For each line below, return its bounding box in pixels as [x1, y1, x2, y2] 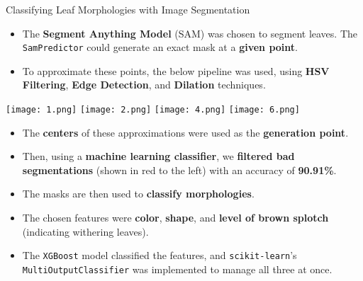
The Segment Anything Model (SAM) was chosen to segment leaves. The [22, 25, 357, 40]
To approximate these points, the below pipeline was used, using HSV [22, 63, 330, 78]
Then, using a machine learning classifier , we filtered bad [22, 149, 295, 164]
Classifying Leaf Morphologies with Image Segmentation [6, 2, 250, 16]
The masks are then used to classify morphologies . [22, 186, 255, 201]
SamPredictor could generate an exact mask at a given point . [22, 40, 298, 55]
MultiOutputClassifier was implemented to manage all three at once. [22, 261, 333, 276]
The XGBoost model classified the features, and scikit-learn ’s [22, 248, 297, 263]
